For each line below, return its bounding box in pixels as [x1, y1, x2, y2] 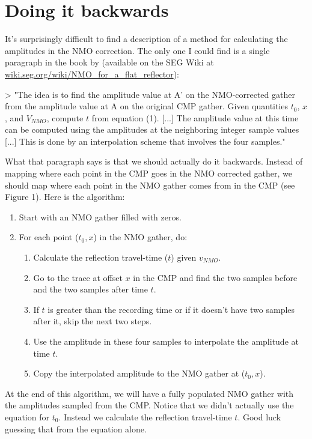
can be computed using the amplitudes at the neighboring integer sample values [5, 123, 299, 136]
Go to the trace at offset [33, 271, 123, 283]
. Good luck [237, 410, 281, 423]
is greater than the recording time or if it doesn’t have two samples [47, 303, 295, 315]
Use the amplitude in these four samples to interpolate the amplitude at [33, 335, 299, 347]
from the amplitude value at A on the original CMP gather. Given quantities [5, 100, 289, 112]
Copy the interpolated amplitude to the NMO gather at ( [33, 367, 245, 380]
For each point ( [19, 231, 79, 243]
